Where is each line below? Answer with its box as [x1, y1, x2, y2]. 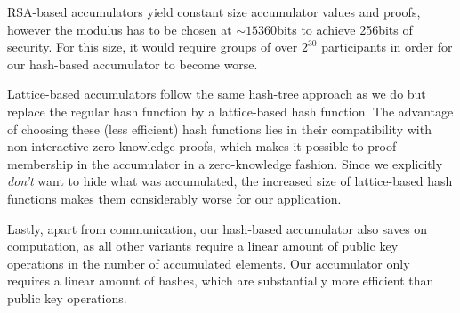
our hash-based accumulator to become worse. [7, 54, 258, 73]
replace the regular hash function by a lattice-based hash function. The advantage [7, 101, 454, 120]
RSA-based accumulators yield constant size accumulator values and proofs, [7, 3, 421, 20]
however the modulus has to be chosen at [7, 20, 232, 38]
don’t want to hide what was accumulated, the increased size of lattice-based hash [7, 172, 453, 190]
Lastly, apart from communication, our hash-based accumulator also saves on [7, 219, 428, 237]
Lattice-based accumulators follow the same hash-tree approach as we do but [7, 84, 426, 103]
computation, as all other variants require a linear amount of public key [7, 237, 399, 255]
